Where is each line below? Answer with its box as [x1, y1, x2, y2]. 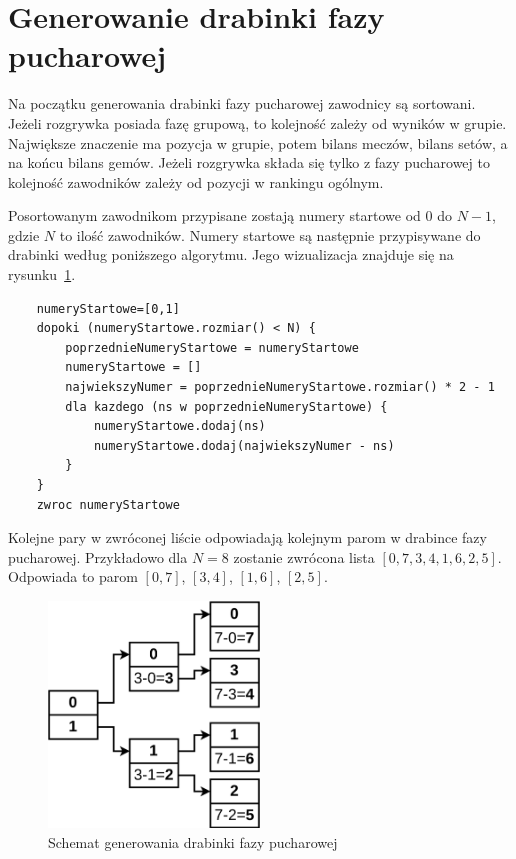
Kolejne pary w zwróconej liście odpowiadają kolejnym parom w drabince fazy [8, 527, 487, 548]
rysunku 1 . [8, 264, 76, 285]
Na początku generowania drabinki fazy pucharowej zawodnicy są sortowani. [8, 93, 476, 114]
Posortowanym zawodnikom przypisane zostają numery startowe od [8, 205, 421, 226]
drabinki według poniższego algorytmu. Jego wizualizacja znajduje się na [8, 244, 454, 265]
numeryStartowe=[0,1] [36, 301, 180, 316]
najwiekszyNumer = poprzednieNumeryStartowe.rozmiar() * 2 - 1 [65, 380, 495, 395]
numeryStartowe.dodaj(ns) [93, 419, 266, 434]
